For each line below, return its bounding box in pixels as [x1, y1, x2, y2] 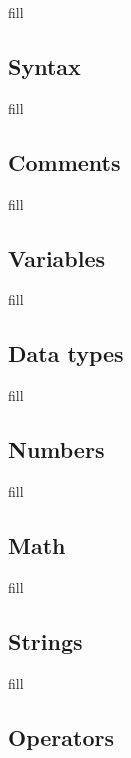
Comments [8, 146, 121, 177]
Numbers [8, 434, 105, 465]
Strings [8, 625, 83, 656]
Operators [8, 721, 114, 752]
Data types [8, 338, 124, 369]
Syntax [8, 50, 81, 81]
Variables [8, 242, 106, 273]
